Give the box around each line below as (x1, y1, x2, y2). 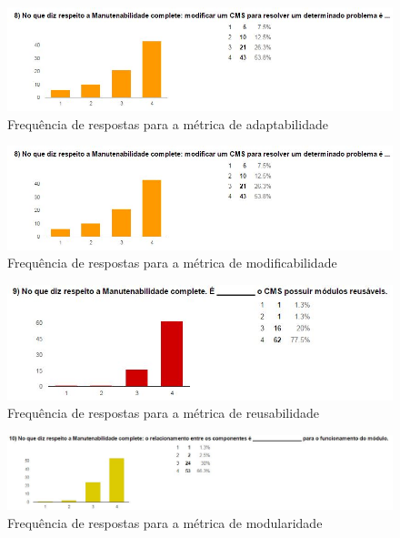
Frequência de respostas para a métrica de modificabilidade (7, 253, 337, 272)
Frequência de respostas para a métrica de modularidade (7, 513, 323, 532)
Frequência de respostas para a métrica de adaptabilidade (7, 114, 328, 133)
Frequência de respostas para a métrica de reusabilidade (7, 403, 319, 422)
